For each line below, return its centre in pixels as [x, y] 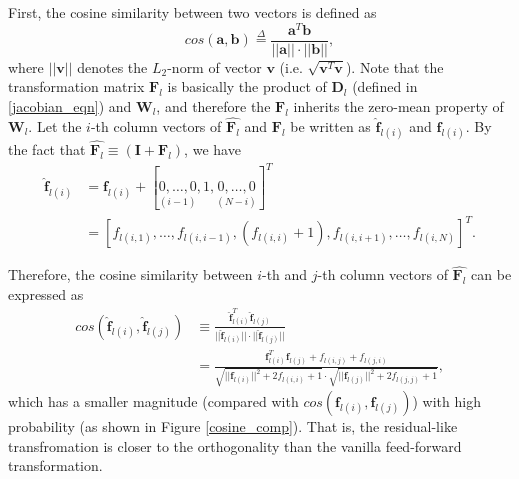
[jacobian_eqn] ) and [70, 105]
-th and [284, 274]
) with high [446, 401]
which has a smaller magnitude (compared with [153, 401]
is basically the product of [247, 86]
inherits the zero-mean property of [398, 105]
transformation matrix [76, 86]
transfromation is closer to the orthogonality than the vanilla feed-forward [235, 445]
